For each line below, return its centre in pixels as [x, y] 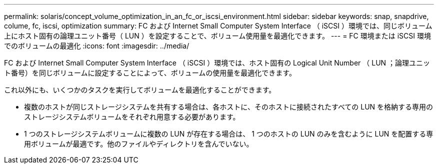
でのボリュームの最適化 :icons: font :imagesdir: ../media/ [97, 46]
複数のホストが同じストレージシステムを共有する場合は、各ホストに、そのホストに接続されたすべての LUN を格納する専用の [229, 107]
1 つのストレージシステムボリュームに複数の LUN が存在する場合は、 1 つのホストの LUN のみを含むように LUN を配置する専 [229, 134]
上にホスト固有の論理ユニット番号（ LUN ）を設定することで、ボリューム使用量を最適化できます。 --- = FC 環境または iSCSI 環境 [217, 36]
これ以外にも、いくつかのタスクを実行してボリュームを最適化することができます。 [140, 90]
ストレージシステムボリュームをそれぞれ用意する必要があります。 [132, 117]
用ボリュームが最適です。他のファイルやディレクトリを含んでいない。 [139, 144]
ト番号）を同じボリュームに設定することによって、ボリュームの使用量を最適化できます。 [150, 73]
